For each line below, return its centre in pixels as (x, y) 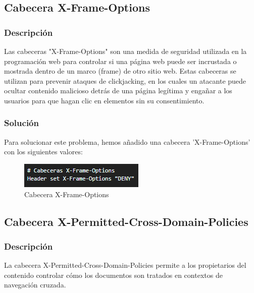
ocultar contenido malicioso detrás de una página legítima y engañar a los (118, 91)
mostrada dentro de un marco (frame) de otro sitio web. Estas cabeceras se (120, 71)
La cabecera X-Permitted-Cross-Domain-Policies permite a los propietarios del (125, 265)
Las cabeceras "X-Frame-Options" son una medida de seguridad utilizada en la (125, 51)
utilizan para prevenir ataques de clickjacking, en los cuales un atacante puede (125, 80)
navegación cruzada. (35, 285)
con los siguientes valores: (43, 152)
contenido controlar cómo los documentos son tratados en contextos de (113, 275)
